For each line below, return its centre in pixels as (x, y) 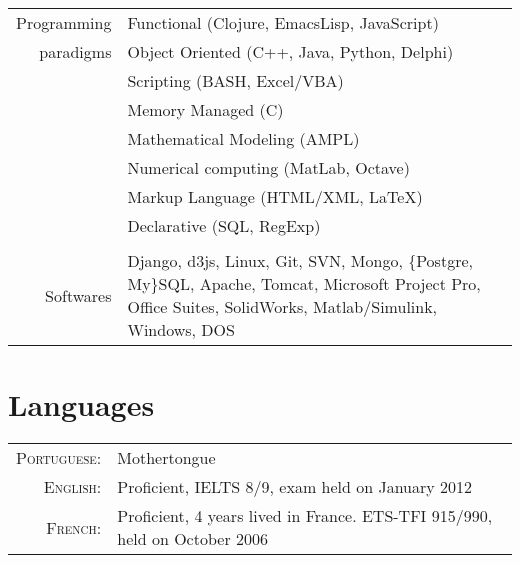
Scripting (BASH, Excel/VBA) (235, 80)
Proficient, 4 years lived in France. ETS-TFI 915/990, (305, 516)
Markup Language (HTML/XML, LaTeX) (275, 196)
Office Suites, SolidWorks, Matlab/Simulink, (282, 306)
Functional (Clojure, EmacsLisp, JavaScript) (283, 22)
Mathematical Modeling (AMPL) (243, 138)
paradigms (75, 51)
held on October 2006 (192, 539)
